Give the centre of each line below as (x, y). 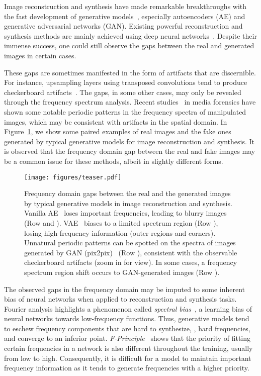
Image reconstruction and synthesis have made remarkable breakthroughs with (125, 6)
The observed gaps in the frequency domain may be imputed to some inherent (125, 289)
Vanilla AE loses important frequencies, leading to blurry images (125, 213)
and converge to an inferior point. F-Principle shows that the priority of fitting (127, 338)
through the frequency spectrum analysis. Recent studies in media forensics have (130, 102)
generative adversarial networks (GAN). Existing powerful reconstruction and (123, 26)
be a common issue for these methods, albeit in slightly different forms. (114, 161)
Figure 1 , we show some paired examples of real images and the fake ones (118, 131)
